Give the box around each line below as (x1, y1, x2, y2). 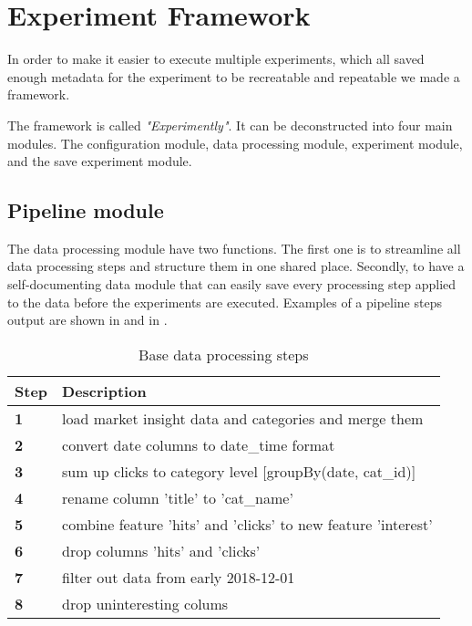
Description (62, 380, 147, 402)
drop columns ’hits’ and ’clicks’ (62, 539, 261, 561)
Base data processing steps (139, 343, 309, 365)
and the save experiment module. (7, 151, 192, 171)
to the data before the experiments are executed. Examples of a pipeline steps (7, 292, 442, 311)
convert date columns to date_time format (62, 433, 335, 455)
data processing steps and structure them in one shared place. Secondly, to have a (7, 256, 465, 276)
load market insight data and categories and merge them (62, 407, 424, 429)
